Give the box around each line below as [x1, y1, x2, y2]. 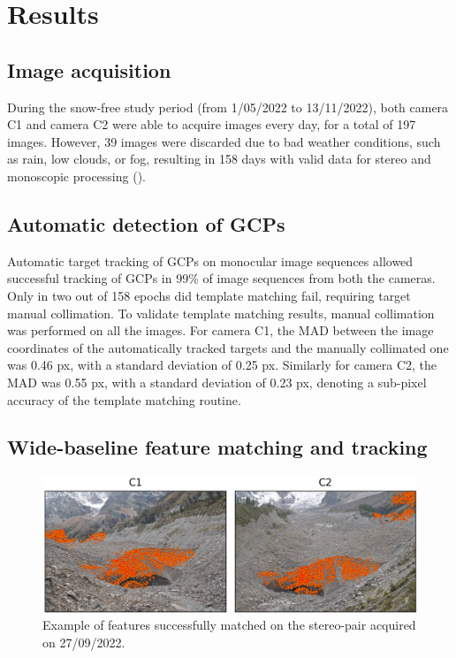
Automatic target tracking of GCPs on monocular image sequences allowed [7, 251, 414, 270]
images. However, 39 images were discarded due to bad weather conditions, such [7, 132, 441, 150]
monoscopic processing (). [7, 166, 146, 185]
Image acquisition [7, 56, 171, 83]
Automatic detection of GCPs [7, 210, 285, 237]
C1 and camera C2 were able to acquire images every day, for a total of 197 [7, 115, 416, 134]
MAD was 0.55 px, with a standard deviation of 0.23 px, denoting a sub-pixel [7, 372, 427, 391]
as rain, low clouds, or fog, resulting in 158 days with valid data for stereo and [7, 149, 431, 168]
